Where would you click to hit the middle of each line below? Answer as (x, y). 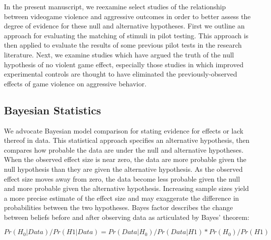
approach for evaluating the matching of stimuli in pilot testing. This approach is (126, 35)
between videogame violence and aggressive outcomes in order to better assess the (127, 16)
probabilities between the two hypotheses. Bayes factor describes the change (119, 207)
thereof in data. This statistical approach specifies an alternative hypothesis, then (127, 140)
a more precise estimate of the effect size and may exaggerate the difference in (121, 198)
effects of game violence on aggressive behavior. (75, 83)
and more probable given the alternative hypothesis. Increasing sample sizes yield (126, 188)
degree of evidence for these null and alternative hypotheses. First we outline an (124, 26)
